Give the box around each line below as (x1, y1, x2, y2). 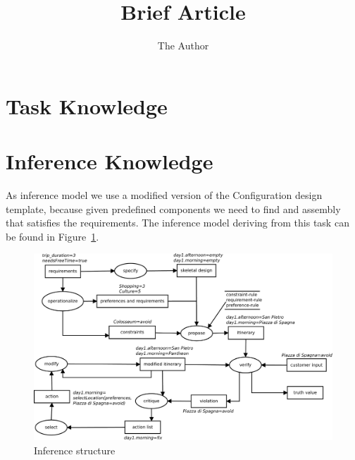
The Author (157, 38, 209, 53)
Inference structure (34, 442, 116, 457)
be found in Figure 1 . (6, 229, 99, 243)
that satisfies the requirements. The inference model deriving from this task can (6, 215, 349, 230)
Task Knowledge (6, 91, 168, 120)
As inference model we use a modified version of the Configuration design (6, 188, 323, 202)
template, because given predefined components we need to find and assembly (6, 201, 341, 216)
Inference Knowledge (6, 147, 213, 176)
